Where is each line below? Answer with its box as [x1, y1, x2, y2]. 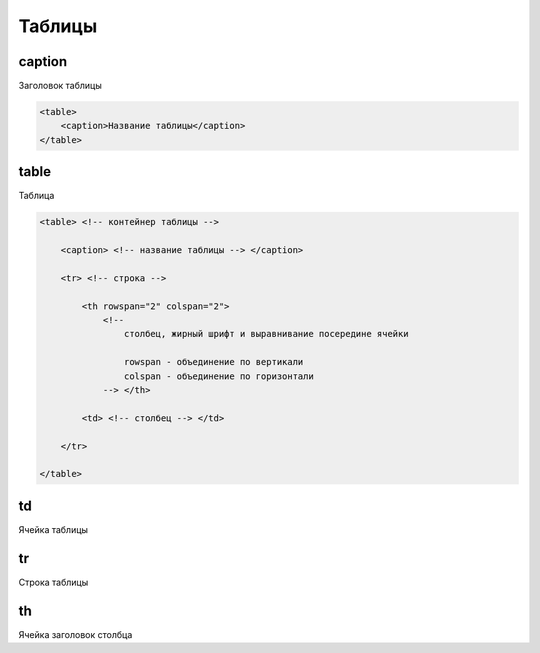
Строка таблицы [18, 576, 89, 588]
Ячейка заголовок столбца [18, 628, 133, 640]
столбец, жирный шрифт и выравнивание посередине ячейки [123, 328, 409, 340]
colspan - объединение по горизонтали [123, 370, 314, 382]
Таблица [18, 190, 55, 202]
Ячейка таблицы [18, 523, 89, 535]
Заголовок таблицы [18, 80, 102, 92]
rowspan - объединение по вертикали [123, 356, 304, 368]
